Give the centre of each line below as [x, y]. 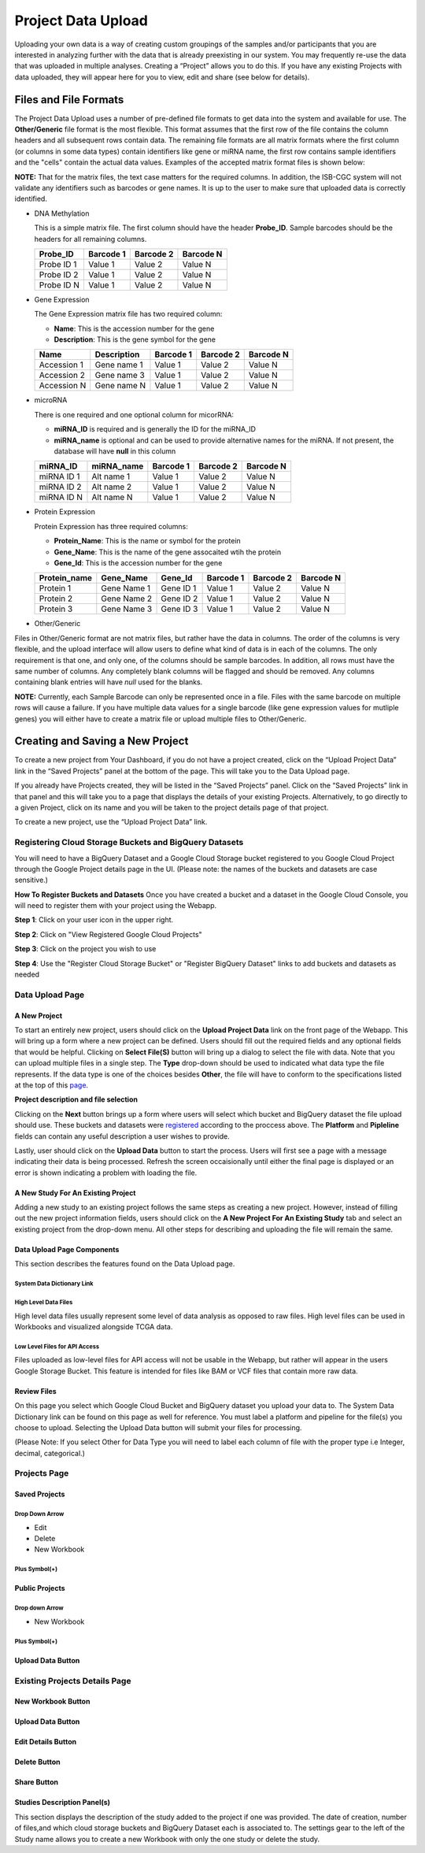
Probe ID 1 [58, 264]
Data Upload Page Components [67, 1249]
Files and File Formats [69, 100]
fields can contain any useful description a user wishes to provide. [122, 1136]
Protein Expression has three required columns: [111, 526]
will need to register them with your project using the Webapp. [116, 906]
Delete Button [37, 1762]
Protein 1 [55, 588]
